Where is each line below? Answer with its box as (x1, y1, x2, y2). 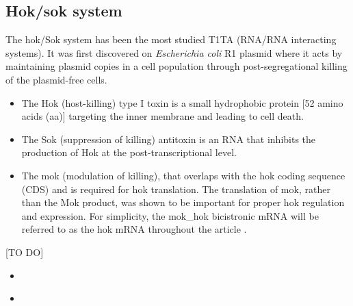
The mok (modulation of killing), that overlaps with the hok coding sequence (21, 168, 345, 182)
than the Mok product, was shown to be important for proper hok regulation (21, 195, 345, 209)
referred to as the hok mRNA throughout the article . (21, 222, 247, 236)
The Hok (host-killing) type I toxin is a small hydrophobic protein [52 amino (21, 95, 343, 110)
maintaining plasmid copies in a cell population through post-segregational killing (5, 59, 348, 73)
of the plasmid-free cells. (5, 72, 107, 86)
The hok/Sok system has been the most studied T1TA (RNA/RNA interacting (5, 32, 337, 47)
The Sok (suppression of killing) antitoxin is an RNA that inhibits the (21, 131, 316, 146)
